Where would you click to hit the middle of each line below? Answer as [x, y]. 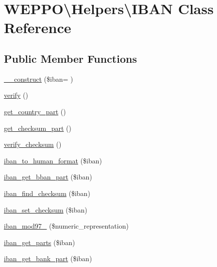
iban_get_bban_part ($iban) [48, 177]
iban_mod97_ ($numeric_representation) [66, 226]
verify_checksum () [33, 144]
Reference [38, 27]
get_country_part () [35, 111]
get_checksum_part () [38, 128]
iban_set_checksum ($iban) [46, 209]
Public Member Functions [70, 58]
